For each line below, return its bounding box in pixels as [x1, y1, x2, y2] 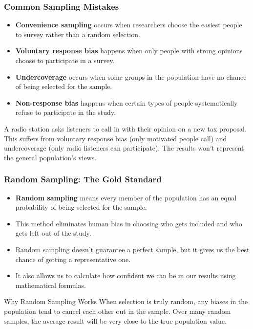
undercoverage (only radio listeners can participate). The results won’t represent [4, 143, 244, 153]
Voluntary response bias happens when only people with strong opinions [15, 45, 243, 56]
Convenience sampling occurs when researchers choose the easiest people [15, 20, 242, 30]
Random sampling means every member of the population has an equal [15, 192, 237, 202]
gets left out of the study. [15, 228, 91, 238]
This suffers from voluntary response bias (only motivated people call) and [4, 133, 227, 143]
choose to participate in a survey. [15, 55, 115, 65]
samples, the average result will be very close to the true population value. [4, 315, 227, 326]
